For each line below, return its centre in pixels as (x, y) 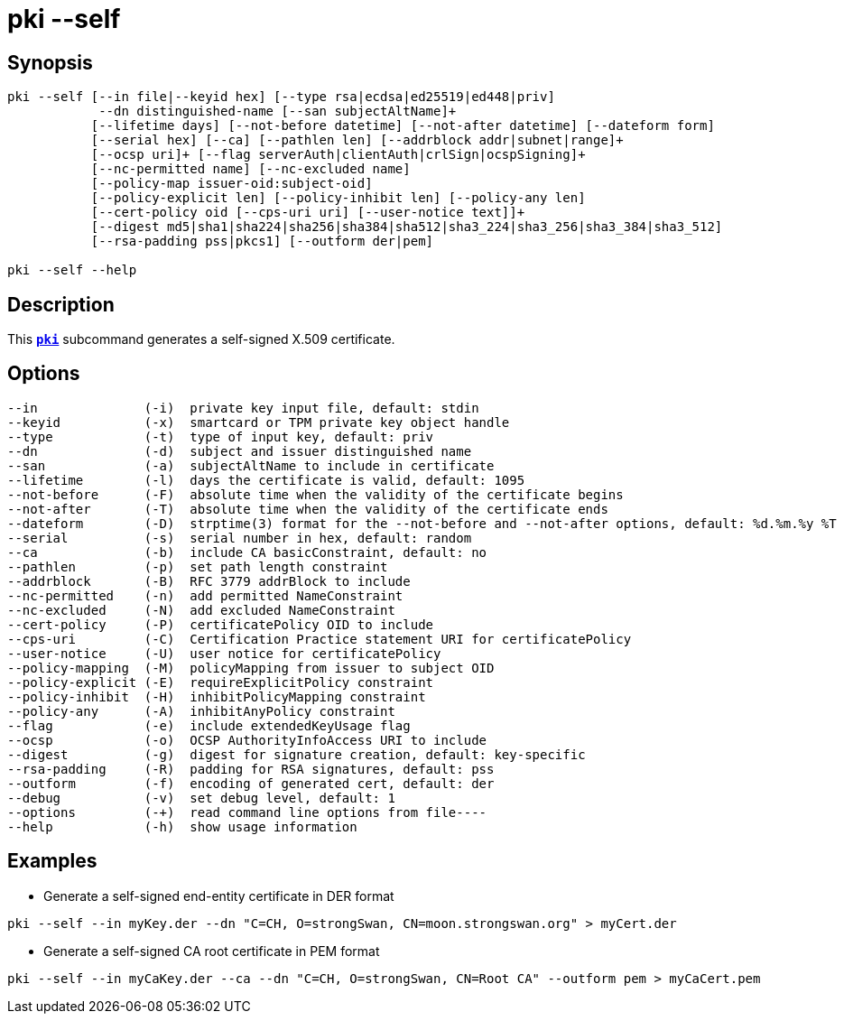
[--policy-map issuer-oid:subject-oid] (232, 184)
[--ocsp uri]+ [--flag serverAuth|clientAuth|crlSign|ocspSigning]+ (338, 155)
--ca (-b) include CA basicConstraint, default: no (247, 552)
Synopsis (50, 62)
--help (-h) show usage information (182, 826)
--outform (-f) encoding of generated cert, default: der (251, 783)
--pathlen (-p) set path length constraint (198, 566)
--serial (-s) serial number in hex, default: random (240, 538)
